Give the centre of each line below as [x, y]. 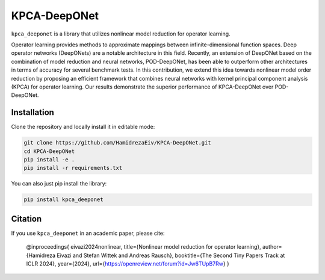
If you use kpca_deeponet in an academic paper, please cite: [88, 233]
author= [272, 247]
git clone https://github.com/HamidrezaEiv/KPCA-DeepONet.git [117, 143]
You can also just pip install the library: [59, 184]
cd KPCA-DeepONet [49, 151]
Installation [32, 112]
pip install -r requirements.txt [73, 168]
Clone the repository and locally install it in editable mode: [83, 127]
